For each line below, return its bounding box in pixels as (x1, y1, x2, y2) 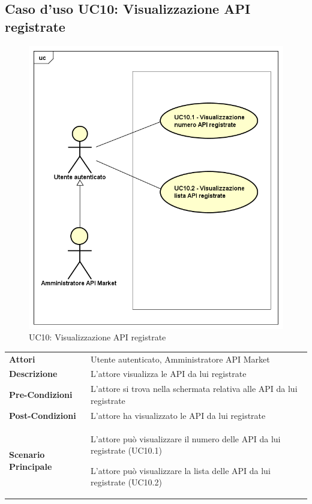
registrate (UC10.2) (91, 476, 162, 488)
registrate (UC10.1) (91, 444, 162, 457)
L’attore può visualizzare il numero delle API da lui (91, 432, 281, 445)
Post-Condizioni (9, 409, 76, 421)
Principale (9, 460, 52, 472)
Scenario (9, 448, 45, 461)
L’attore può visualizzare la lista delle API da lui (91, 464, 271, 476)
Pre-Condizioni (9, 388, 73, 401)
